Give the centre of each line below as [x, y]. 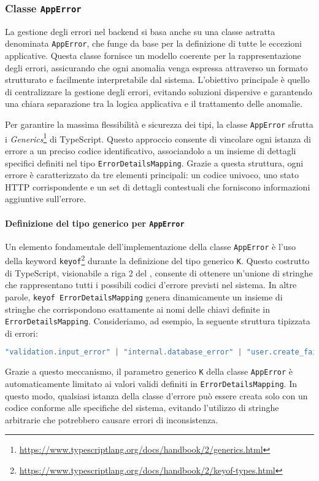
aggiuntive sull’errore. [46, 199]
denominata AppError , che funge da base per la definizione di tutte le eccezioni [153, 43]
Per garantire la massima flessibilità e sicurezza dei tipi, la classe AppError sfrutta [159, 124]
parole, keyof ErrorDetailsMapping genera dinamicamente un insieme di [144, 296]
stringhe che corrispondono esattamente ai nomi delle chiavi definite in [138, 309]
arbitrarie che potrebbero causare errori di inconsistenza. [112, 419]
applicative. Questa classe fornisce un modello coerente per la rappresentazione [153, 56]
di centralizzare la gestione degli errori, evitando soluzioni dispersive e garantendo [159, 91]
